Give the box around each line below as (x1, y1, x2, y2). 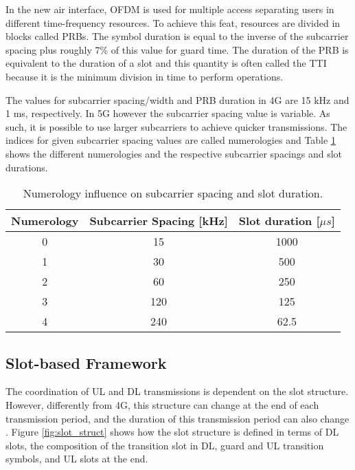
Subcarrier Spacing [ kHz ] (89, 213, 228, 229)
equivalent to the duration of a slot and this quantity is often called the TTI (5, 56, 327, 70)
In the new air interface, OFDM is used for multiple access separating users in (5, 2, 334, 16)
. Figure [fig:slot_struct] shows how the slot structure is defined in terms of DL (5, 425, 339, 439)
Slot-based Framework (5, 352, 167, 373)
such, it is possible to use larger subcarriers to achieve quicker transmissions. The (5, 119, 347, 133)
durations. (5, 160, 48, 174)
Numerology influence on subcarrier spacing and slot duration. (23, 185, 323, 202)
